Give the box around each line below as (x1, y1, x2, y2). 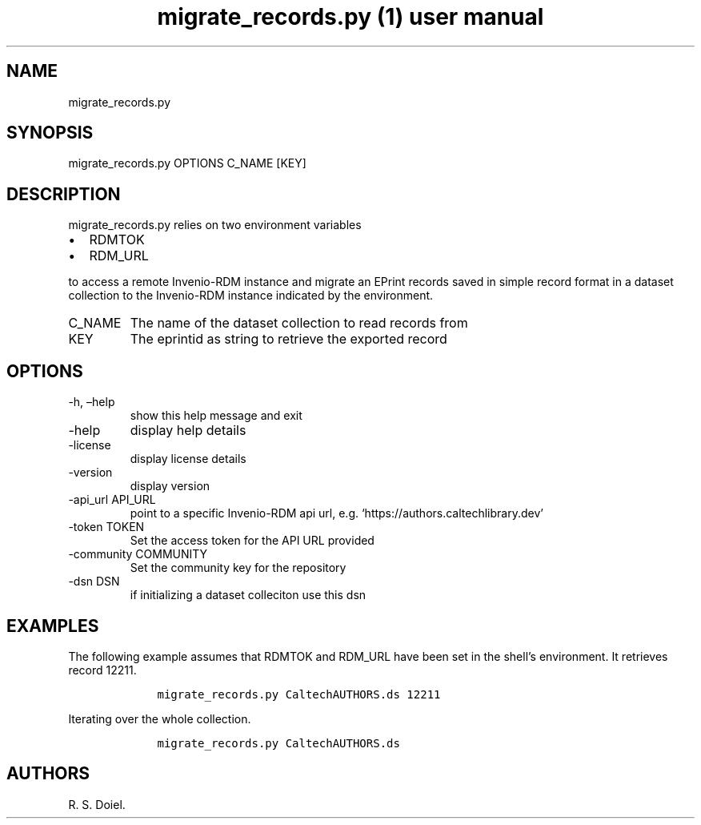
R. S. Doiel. (68, 797, 126, 811)
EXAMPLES (6, 615, 99, 636)
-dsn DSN (68, 574, 120, 589)
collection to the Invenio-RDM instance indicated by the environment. (68, 288, 434, 303)
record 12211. (68, 662, 137, 677)
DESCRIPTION (6, 183, 121, 204)
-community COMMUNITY (68, 547, 208, 561)
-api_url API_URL (68, 493, 156, 507)
